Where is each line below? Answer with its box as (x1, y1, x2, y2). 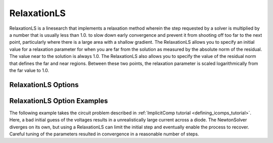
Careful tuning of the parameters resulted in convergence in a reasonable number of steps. (9, 131, 199, 137)
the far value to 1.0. (9, 67, 50, 73)
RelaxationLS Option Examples (9, 96, 108, 105)
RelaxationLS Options (9, 81, 79, 89)
